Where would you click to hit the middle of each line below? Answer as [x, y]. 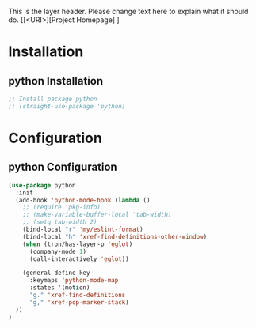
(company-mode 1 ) [58, 251]
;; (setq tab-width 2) [60, 222]
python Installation [56, 81]
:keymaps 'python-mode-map [74, 281]
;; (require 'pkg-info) [62, 207]
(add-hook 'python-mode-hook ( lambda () [83, 200]
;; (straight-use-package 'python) [67, 106]
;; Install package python [53, 99]
